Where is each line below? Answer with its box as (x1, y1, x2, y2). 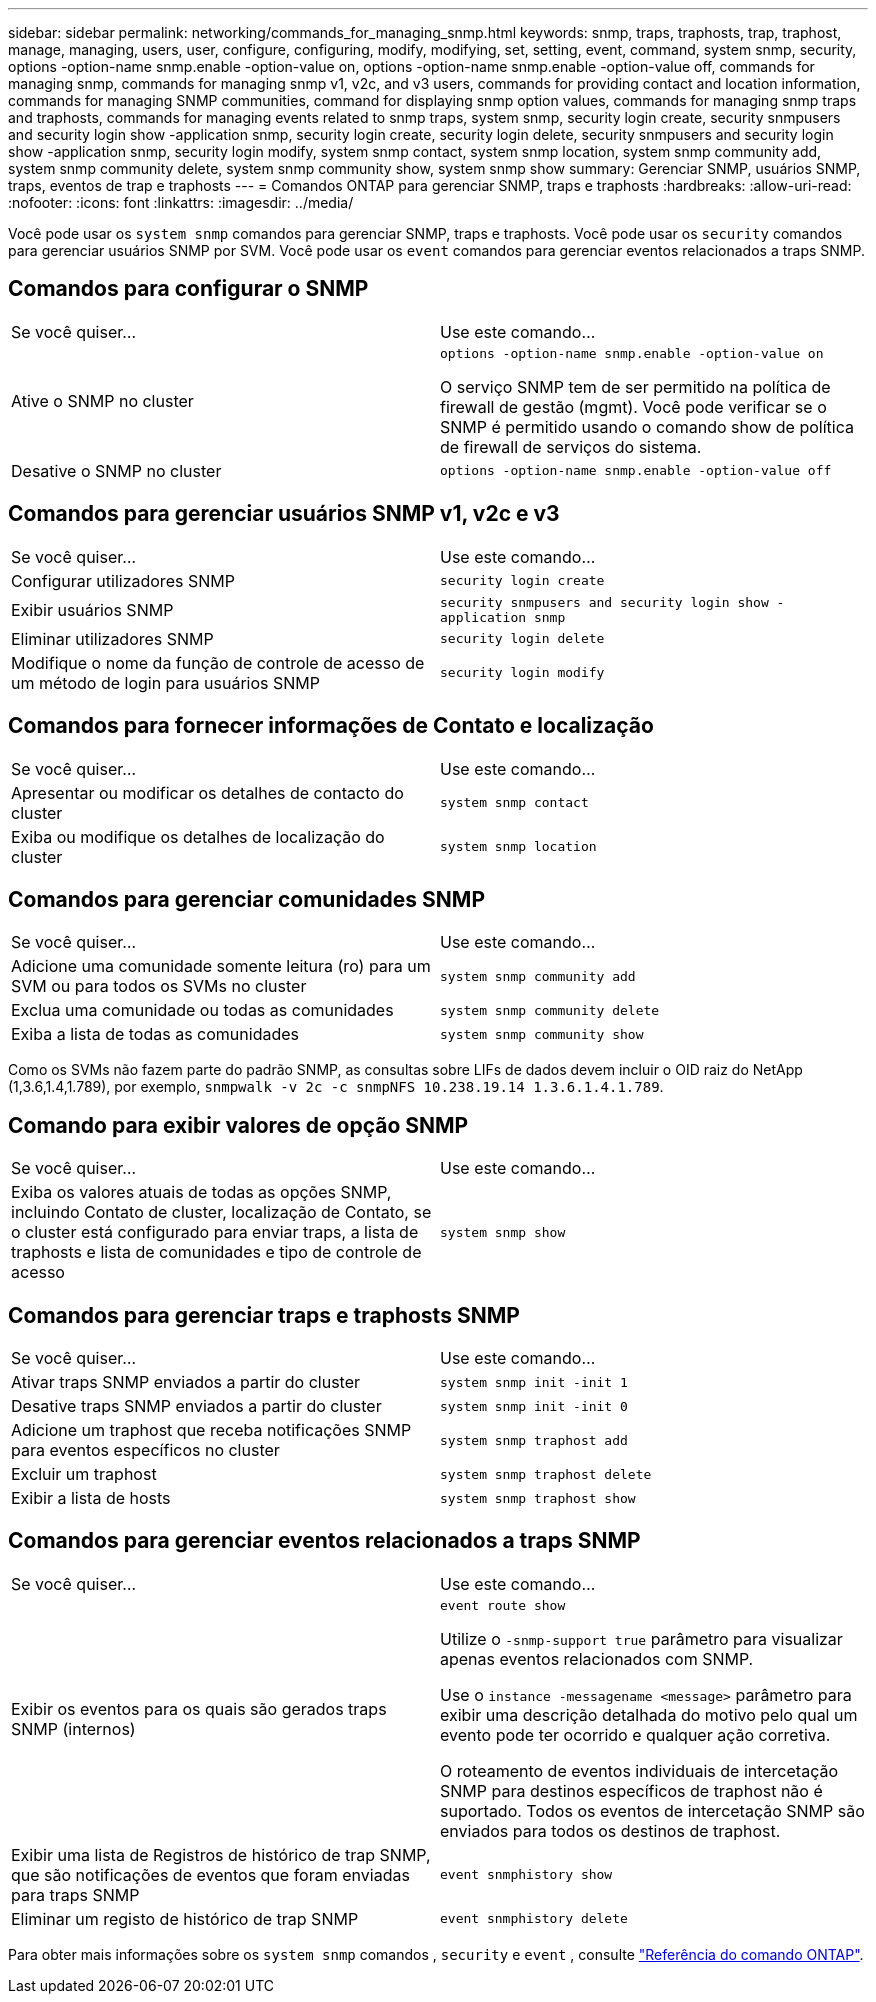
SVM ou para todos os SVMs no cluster (11, 976, 307, 997)
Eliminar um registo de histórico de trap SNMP (11, 1908, 359, 1929)
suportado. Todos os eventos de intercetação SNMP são (440, 1800, 865, 1821)
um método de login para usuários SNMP (11, 672, 320, 693)
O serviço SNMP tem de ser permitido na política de (440, 376, 831, 397)
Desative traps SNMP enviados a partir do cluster (11, 1396, 382, 1417)
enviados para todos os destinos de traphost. (440, 1820, 781, 1841)
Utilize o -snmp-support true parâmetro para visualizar (440, 1628, 843, 1649)
